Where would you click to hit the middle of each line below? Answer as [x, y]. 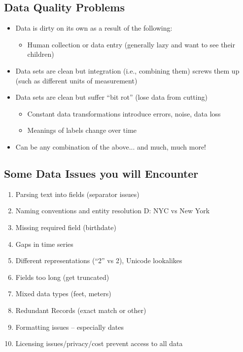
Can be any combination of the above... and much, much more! [111, 146]
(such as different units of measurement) [76, 80]
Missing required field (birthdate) [66, 227]
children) [41, 54]
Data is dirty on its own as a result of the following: [94, 28]
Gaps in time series [44, 244]
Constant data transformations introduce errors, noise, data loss [124, 113]
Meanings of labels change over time [82, 130]
